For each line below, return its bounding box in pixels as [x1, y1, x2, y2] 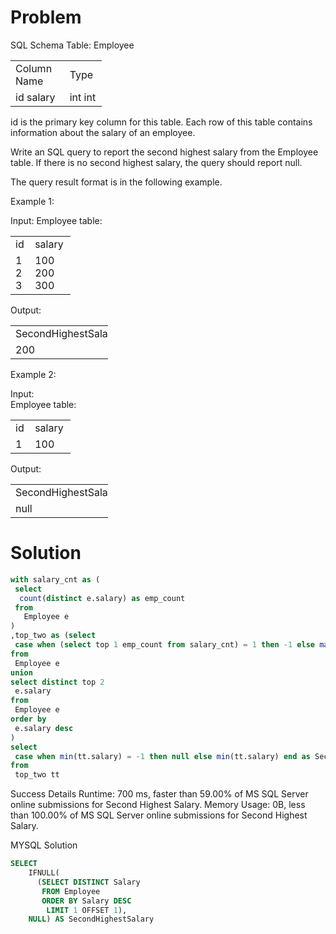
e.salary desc [14, 723, 74, 733]
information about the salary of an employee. [10, 126, 196, 138]
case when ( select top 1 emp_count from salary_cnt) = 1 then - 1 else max [14, 640, 333, 650]
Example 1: [10, 195, 55, 207]
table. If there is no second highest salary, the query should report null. [10, 156, 303, 168]
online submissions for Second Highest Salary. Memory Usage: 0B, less [10, 799, 306, 811]
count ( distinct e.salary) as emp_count [19, 593, 186, 603]
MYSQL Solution [10, 839, 78, 851]
